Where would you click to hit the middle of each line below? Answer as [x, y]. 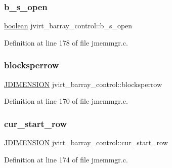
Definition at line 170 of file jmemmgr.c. [66, 101]
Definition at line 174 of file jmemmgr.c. [66, 159]
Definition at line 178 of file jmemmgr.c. [66, 42]
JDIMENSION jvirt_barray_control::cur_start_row [86, 142]
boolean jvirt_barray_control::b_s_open [68, 26]
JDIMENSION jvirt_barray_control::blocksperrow [83, 84]
